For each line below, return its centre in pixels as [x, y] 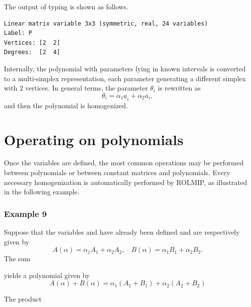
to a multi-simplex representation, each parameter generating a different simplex [125, 78]
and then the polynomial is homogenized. [66, 105]
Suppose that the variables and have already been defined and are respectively [122, 232]
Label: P [18, 33]
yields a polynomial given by [47, 275]
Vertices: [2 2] [32, 43]
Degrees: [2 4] [32, 52]
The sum [17, 259]
